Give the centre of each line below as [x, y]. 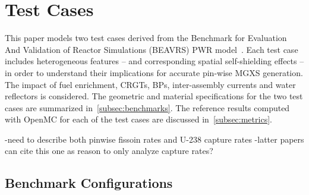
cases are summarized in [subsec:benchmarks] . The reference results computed [147, 107]
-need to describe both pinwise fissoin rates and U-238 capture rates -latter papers [154, 139]
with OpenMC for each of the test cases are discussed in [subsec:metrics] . [138, 119]
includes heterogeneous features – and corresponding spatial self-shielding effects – [154, 61]
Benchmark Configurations [89, 183]
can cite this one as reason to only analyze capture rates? [109, 151]
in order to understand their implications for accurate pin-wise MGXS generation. [154, 72]
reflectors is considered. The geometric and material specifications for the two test [154, 96]
